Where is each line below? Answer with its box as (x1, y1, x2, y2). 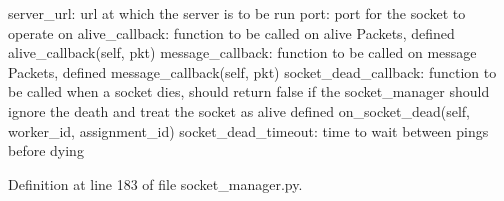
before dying (8, 140, 84, 161)
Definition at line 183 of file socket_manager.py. (8, 173, 303, 194)
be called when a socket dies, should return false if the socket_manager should (8, 81, 490, 102)
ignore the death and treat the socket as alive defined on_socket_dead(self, (8, 100, 470, 121)
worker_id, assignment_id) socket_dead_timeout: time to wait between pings (8, 120, 489, 141)
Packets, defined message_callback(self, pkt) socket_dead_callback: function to (8, 61, 497, 82)
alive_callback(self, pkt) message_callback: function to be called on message (8, 42, 477, 63)
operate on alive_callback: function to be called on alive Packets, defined (8, 22, 455, 43)
